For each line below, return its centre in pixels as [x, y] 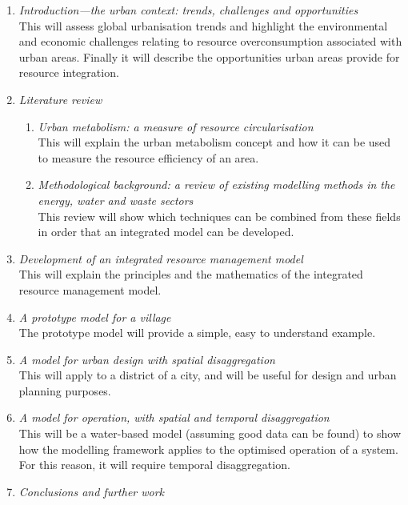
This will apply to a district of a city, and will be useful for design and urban [208, 375]
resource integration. [69, 72]
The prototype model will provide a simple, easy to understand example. [197, 333]
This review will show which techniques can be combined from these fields [219, 216]
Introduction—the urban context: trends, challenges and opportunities [188, 10]
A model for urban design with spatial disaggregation [147, 359]
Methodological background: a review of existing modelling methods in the [216, 184]
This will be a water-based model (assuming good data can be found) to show [210, 433]
